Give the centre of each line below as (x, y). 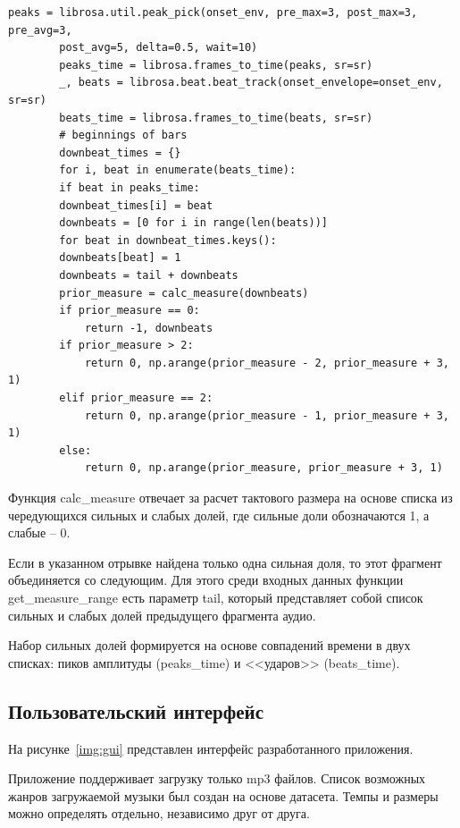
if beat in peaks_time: (130, 187)
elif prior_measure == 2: (136, 398)
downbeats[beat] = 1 (120, 258)
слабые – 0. (39, 532)
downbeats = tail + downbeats (149, 275)
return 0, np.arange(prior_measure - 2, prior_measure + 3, (267, 363)
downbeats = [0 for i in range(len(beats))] (193, 223)
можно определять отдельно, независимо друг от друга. (159, 813)
